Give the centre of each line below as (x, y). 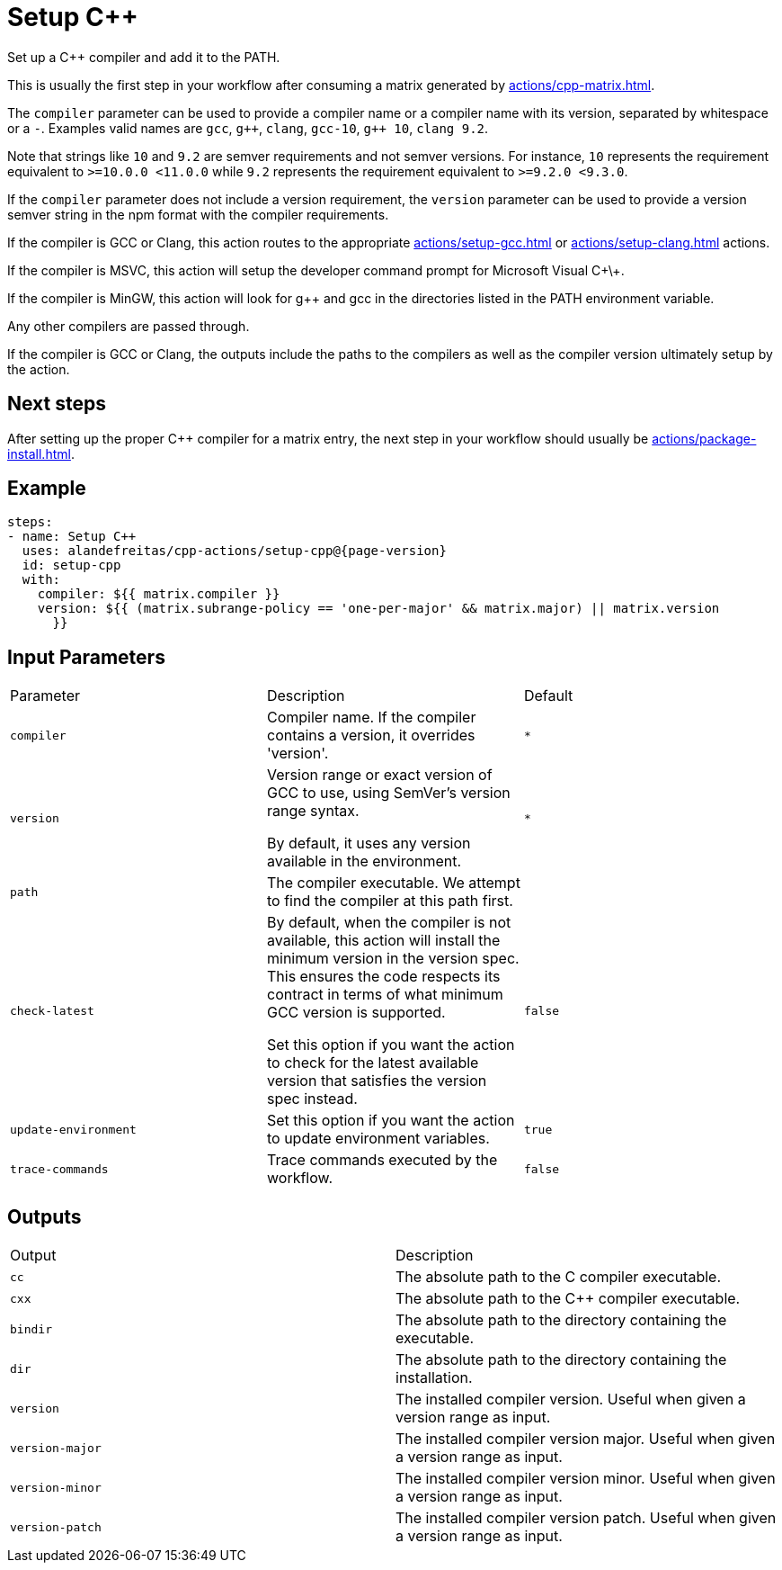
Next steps (57, 404)
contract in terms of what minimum (385, 995)
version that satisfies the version (377, 1081)
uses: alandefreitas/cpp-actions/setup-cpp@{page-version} (234, 551)
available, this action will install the (383, 941)
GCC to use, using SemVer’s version (388, 793)
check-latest (52, 1010)
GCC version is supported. (356, 1013)
